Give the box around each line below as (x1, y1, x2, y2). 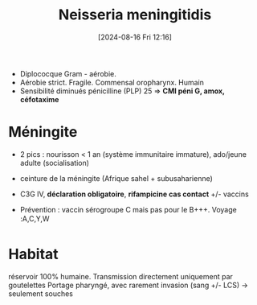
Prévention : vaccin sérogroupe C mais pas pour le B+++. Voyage (19, 204, 237, 214)
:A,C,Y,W (19, 213, 50, 223)
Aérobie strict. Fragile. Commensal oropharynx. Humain (19, 77, 205, 87)
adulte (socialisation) (19, 158, 90, 167)
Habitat (8, 245, 59, 263)
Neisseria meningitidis (58, 6, 212, 24)
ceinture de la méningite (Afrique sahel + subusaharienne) (19, 173, 213, 183)
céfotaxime (19, 94, 59, 104)
